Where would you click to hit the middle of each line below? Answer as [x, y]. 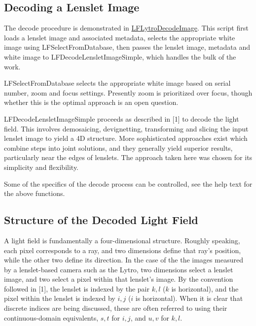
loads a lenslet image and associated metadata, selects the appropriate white [120, 37]
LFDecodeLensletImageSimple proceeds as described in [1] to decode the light [122, 118]
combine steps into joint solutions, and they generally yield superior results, [118, 147]
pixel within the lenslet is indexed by [60, 298]
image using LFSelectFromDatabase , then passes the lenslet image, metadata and [127, 47]
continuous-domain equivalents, [51, 317]
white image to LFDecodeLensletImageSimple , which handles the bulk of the [120, 56]
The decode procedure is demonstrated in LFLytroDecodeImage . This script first [126, 28]
